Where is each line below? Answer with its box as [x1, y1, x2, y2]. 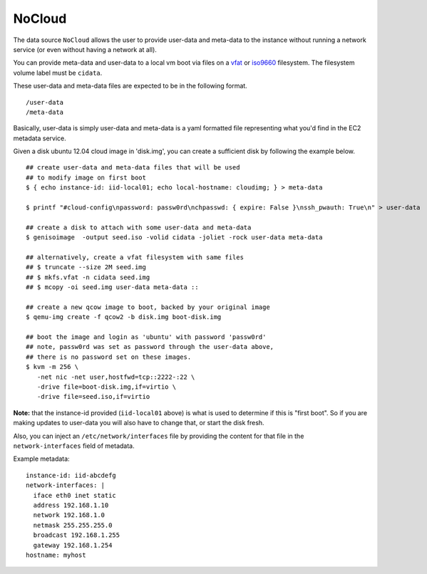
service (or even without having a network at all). [13, 45, 157, 53]
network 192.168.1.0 [33, 511, 106, 519]
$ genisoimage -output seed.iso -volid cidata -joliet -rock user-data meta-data [26, 234, 323, 241]
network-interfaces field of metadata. [13, 442, 135, 450]
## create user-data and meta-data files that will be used [26, 164, 240, 172]
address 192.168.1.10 [33, 501, 109, 509]
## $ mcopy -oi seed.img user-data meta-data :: [26, 283, 199, 291]
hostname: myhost [26, 550, 86, 559]
